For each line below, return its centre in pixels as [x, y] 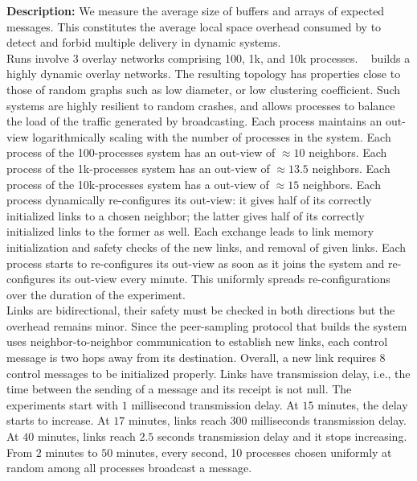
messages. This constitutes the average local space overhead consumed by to [194, 26]
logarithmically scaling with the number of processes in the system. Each [212, 136]
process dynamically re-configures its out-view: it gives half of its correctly [189, 200]
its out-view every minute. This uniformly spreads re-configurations [225, 279]
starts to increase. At [58, 420]
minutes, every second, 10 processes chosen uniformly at [254, 452]
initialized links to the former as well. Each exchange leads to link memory [190, 231]
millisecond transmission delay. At [215, 404]
